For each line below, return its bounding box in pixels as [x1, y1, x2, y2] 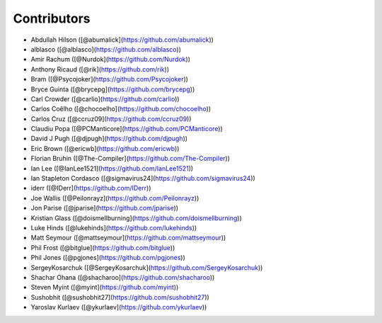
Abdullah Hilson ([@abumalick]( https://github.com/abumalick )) [30, 35, 214, 44]
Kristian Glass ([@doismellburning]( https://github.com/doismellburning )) [30, 213, 242, 222]
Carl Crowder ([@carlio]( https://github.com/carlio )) [30, 94, 180, 103]
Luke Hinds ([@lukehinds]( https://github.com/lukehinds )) [30, 223, 197, 232]
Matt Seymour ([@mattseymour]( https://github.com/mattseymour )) [30, 234, 226, 242]
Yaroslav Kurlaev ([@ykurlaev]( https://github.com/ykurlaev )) [30, 303, 207, 312]
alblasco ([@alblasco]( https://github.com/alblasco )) [30, 45, 182, 53]
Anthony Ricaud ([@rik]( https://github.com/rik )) [30, 64, 170, 74]
